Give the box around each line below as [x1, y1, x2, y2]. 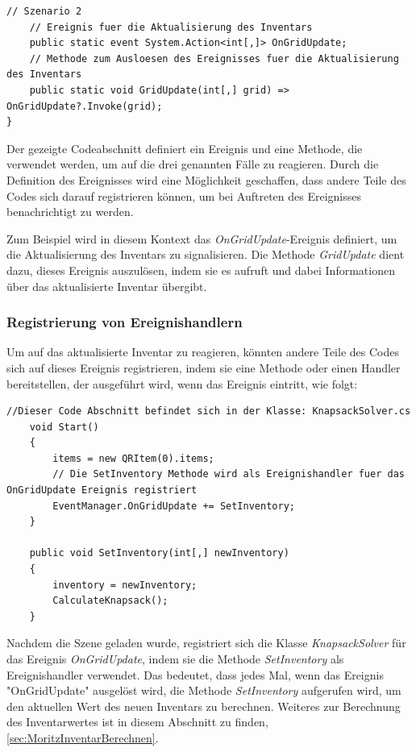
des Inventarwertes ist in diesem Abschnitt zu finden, [6, 713, 268, 730]
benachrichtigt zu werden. [6, 203, 134, 220]
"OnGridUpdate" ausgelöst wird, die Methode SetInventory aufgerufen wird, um [6, 682, 401, 699]
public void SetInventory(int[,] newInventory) [29, 547, 289, 559]
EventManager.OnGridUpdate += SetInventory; [52, 500, 295, 512]
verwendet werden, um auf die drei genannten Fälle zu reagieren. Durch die [6, 156, 379, 172]
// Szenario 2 [6, 6, 82, 17]
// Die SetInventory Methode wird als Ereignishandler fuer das [52, 468, 405, 480]
